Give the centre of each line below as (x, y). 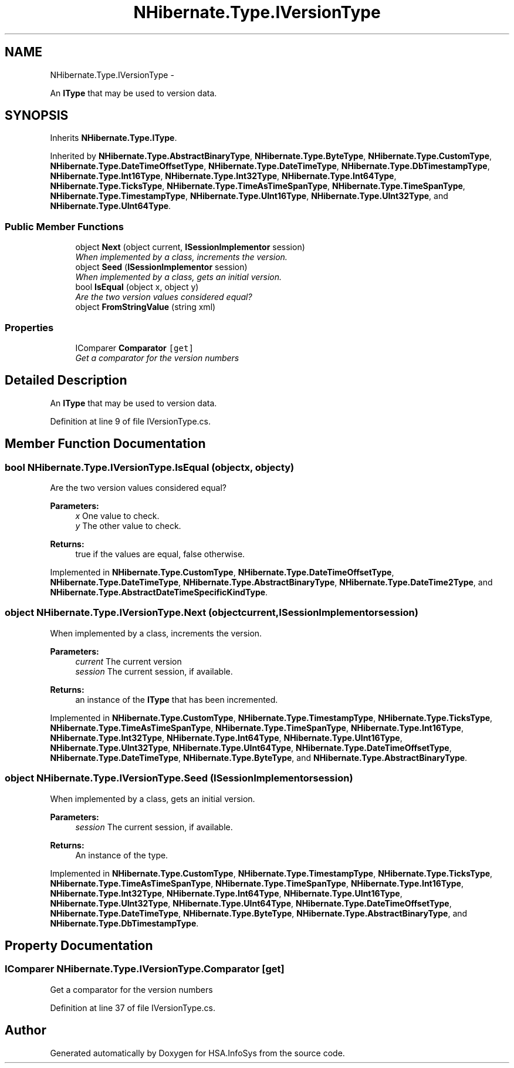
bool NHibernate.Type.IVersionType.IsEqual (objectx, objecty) (150, 467)
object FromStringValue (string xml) (146, 307)
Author (26, 1030)
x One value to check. (117, 516)
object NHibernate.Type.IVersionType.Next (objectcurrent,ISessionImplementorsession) (212, 613)
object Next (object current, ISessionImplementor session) (190, 247)
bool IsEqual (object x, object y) (137, 287)
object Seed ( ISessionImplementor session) (161, 267)
